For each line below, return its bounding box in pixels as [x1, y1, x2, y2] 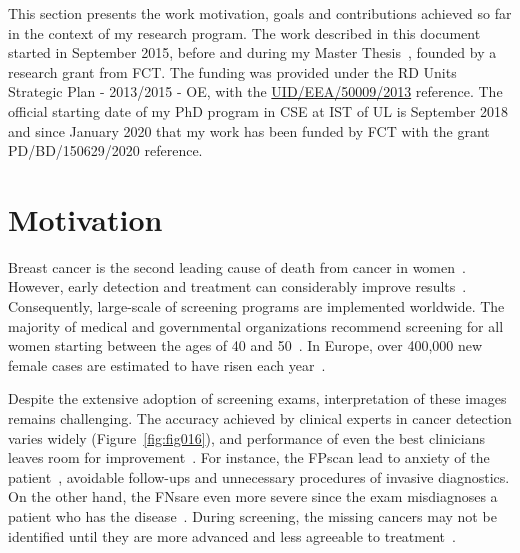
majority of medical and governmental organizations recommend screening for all [8, 315, 504, 336]
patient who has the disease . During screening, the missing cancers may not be [8, 506, 497, 526]
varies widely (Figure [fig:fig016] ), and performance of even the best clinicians [8, 427, 485, 448]
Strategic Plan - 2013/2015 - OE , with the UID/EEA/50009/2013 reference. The [8, 81, 503, 102]
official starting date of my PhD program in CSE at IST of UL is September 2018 [8, 100, 509, 121]
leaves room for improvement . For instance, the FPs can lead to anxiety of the [8, 447, 490, 468]
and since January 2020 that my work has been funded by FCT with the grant [8, 120, 490, 141]
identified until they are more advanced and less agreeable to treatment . [8, 525, 456, 546]
